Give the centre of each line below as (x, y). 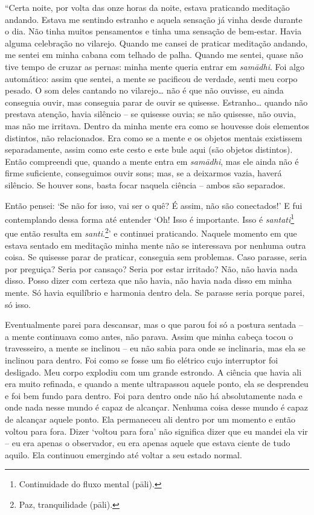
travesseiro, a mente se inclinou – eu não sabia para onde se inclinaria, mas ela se (155, 348)
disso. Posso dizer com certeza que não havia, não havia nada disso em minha (149, 280)
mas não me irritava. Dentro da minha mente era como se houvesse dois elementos (157, 125)
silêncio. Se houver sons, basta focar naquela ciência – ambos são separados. (145, 184)
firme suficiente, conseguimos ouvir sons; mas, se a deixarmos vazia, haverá (143, 173)
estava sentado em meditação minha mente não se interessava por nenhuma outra (155, 245)
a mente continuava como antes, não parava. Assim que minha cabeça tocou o (149, 336)
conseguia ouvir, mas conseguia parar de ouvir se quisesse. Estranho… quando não (156, 102)
